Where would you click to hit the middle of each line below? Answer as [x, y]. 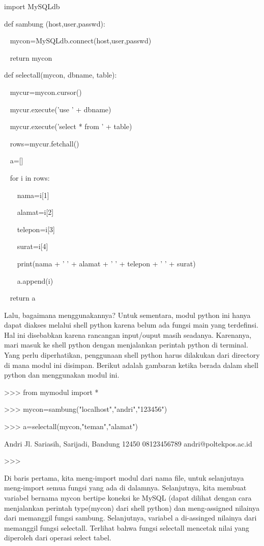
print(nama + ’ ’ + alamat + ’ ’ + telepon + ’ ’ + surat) [106, 263]
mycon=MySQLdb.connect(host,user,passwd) [81, 41]
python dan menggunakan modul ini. [62, 375]
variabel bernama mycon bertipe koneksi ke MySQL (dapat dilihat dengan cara [128, 498]
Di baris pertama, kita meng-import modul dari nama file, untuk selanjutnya [124, 477]
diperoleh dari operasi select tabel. [58, 538]
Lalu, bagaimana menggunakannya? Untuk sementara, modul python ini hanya [127, 315]
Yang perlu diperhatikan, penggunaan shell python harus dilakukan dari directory [132, 355]
